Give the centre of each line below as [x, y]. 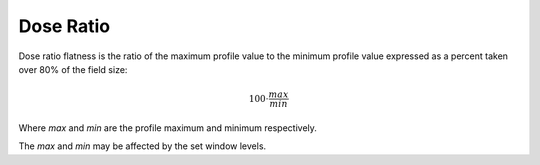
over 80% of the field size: [73, 69]
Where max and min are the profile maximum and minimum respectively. [167, 127]
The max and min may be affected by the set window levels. [142, 146]
